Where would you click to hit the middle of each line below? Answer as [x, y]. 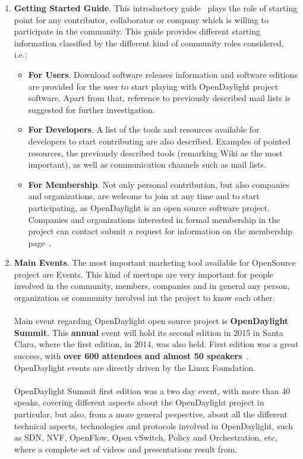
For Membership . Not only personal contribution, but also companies [159, 184]
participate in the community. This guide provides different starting [137, 31]
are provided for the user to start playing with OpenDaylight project [153, 86]
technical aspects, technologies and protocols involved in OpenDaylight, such [154, 425]
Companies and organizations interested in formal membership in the [154, 219]
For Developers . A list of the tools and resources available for [144, 129]
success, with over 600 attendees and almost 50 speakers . [131, 356]
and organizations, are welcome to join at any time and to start [144, 196]
